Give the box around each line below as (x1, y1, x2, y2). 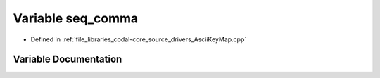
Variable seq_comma (13, 11, 139, 26)
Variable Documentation (13, 53, 122, 65)
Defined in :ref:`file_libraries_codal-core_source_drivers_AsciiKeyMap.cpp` (30, 35, 247, 44)
